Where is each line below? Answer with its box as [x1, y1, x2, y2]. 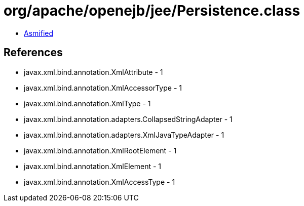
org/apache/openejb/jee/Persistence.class [4, 2, 300, 19]
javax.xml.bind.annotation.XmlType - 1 [24, 99, 151, 108]
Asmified [24, 28, 54, 37]
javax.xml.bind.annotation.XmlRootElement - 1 [24, 146, 177, 155]
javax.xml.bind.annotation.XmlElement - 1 [24, 161, 161, 171]
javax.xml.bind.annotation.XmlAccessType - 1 [24, 177, 175, 186]
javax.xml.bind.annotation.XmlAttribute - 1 [24, 67, 163, 76]
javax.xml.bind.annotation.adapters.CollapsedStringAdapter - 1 [24, 114, 233, 123]
